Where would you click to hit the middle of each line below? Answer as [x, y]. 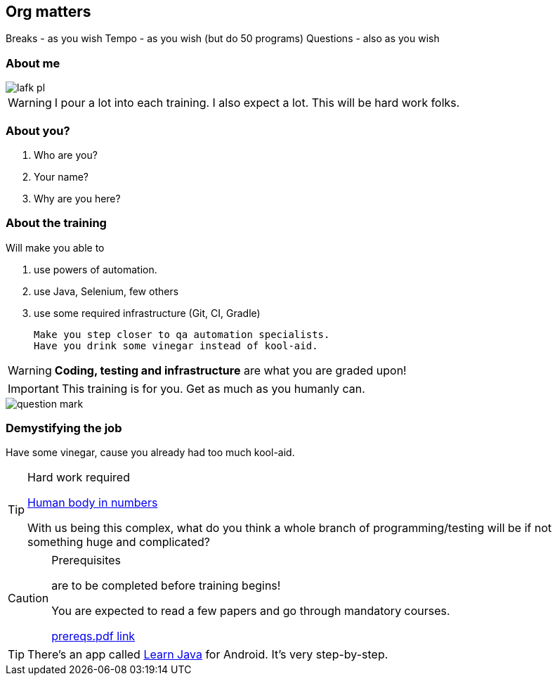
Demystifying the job [64, 428]
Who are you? [66, 155]
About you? [38, 130]
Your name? [61, 176]
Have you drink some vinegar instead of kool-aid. [176, 345]
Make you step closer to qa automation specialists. [182, 334]
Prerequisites [86, 560]
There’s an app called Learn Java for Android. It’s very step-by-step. [208, 655]
